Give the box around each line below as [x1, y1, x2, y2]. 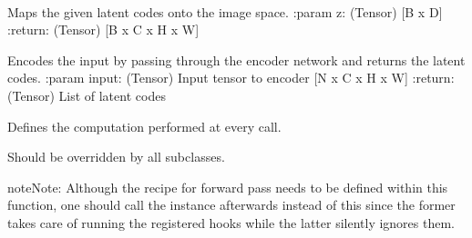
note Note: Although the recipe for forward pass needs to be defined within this [7, 177, 448, 196]
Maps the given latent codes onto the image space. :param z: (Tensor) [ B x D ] [7, 2, 443, 21]
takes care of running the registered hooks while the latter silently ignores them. [7, 213, 455, 232]
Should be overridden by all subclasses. [7, 147, 225, 166]
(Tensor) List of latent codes [7, 85, 166, 104]
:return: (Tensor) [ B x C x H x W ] [7, 20, 200, 39]
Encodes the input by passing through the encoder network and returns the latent [7, 50, 466, 69]
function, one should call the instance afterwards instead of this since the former [7, 195, 456, 214]
